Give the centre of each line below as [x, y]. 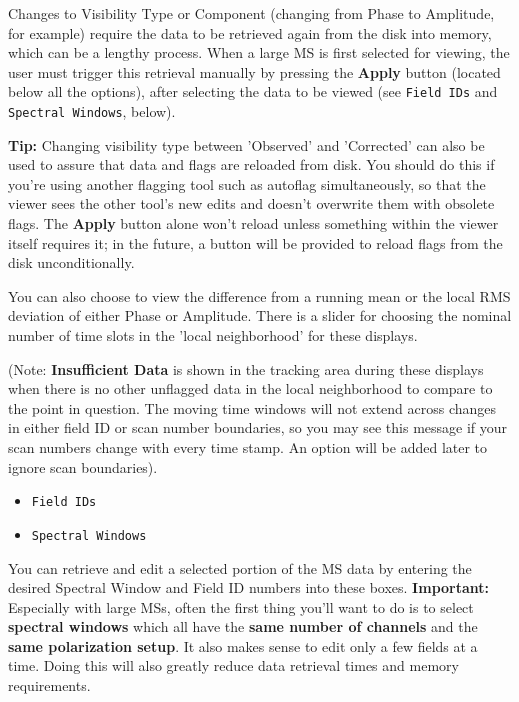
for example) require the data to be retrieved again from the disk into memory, [250, 32]
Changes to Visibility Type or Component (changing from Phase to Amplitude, [251, 13]
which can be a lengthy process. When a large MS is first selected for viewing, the [259, 52]
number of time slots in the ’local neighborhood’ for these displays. [213, 335]
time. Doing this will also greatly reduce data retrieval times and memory [233, 665]
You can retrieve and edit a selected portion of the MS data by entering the [240, 567]
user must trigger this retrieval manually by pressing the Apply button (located [254, 71]
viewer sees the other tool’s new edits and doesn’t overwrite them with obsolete [251, 203]
